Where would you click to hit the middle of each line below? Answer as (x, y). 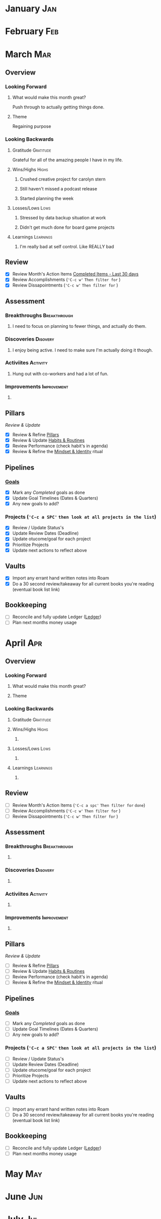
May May (24, 1174)
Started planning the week (47, 198)
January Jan (31, 9)
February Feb (32, 32)
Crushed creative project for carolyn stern (62, 179)
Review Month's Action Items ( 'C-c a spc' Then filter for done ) (79, 805)
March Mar (28, 54)
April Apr (24, 643)
